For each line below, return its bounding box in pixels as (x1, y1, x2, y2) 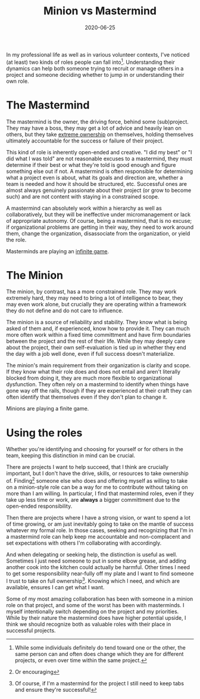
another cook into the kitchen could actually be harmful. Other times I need (6, 564, 190, 571)
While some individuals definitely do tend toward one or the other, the (14, 644, 186, 651)
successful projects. (6, 627, 56, 634)
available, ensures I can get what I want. (6, 583, 105, 591)
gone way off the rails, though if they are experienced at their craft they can (6, 387, 192, 394)
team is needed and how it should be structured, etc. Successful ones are (6, 180, 187, 187)
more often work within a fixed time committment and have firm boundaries (6, 331, 191, 338)
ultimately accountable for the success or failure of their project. (6, 137, 164, 144)
